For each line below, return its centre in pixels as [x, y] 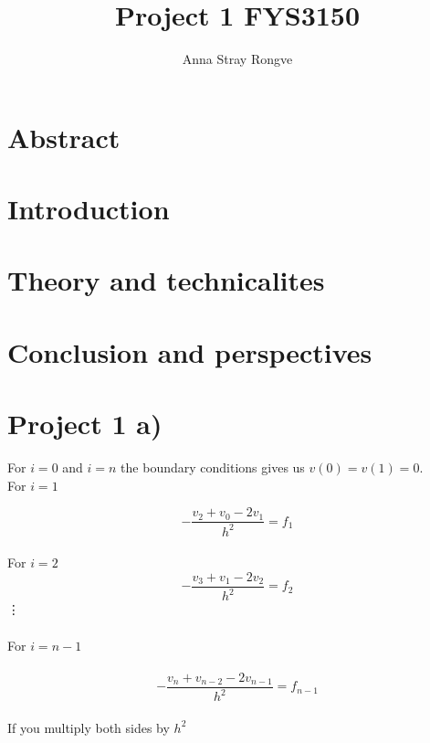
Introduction [89, 209]
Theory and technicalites [166, 280]
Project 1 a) [85, 424]
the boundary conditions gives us [213, 467]
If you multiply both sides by [89, 727]
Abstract [64, 137]
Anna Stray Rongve [237, 59]
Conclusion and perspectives [190, 351]
